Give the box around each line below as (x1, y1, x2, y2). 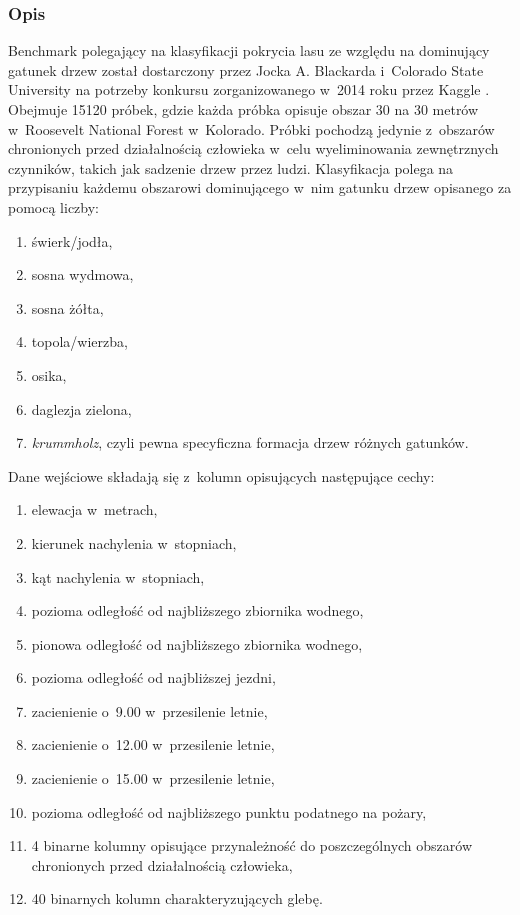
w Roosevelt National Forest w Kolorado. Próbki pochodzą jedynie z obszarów (8, 118, 495, 139)
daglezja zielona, (31, 398, 132, 419)
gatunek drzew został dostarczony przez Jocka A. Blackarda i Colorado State (8, 59, 484, 80)
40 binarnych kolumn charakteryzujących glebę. (31, 888, 323, 909)
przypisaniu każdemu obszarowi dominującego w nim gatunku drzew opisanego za (8, 177, 512, 198)
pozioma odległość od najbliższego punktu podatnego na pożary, (31, 801, 427, 822)
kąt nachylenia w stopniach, (31, 566, 205, 587)
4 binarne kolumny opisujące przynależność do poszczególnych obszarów (31, 835, 473, 856)
